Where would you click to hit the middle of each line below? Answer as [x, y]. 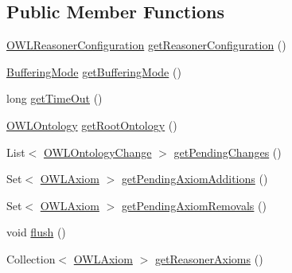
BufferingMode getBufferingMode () [94, 71]
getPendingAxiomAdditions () [195, 179]
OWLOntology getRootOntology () [92, 125]
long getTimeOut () [55, 98]
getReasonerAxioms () [209, 258]
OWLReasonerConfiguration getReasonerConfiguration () [146, 45]
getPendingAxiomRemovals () [194, 205]
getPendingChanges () [228, 152]
